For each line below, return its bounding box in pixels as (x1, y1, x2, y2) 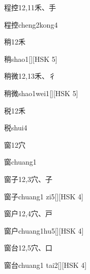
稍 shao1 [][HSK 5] (4, 53, 57, 64)
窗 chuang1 (4, 156, 37, 167)
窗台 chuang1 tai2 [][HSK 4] (4, 259, 87, 270)
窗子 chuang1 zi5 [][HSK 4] (4, 191, 83, 201)
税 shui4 (4, 122, 27, 133)
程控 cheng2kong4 (4, 19, 58, 30)
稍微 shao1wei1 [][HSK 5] (4, 87, 78, 98)
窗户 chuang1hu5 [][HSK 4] (4, 225, 84, 236)
